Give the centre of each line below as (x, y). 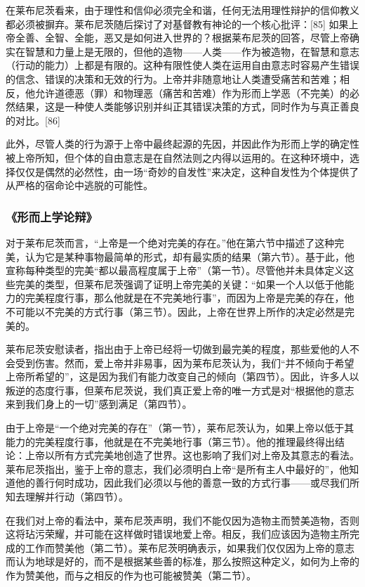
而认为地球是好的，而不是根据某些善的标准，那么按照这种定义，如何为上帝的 (182, 561)
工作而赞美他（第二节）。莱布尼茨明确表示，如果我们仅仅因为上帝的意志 (190, 547)
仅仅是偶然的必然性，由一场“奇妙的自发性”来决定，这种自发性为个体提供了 (187, 171)
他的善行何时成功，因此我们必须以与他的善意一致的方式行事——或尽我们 (182, 483)
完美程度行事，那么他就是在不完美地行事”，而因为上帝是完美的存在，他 (190, 298)
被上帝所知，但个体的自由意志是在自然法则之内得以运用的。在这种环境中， (178, 157)
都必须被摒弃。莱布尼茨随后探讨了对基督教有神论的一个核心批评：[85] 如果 (177, 24)
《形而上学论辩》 (52, 216)
